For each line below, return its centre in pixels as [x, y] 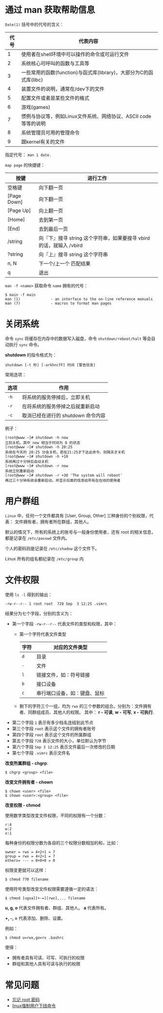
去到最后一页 [53, 229]
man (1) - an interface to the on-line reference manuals [79, 299]
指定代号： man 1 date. [28, 155]
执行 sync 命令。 [25, 344]
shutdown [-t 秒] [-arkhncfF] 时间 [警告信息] [50, 365]
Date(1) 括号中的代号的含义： [35, 24]
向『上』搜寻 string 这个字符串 [73, 254]
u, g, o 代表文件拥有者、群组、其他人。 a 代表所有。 [57, 908]
